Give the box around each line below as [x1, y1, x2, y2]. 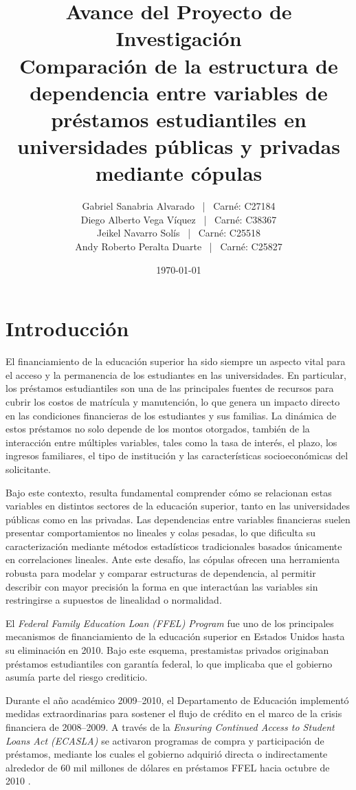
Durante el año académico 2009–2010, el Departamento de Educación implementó [5, 692, 349, 707]
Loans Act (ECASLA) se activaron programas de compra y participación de [5, 733, 324, 747]
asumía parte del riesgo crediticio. [5, 670, 148, 684]
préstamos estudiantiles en [51, 105, 307, 133]
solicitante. [5, 461, 51, 476]
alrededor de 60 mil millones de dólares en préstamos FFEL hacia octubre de [5, 760, 330, 774]
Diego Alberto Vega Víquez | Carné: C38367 [80, 212, 277, 226]
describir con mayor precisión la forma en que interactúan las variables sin [5, 579, 318, 593]
